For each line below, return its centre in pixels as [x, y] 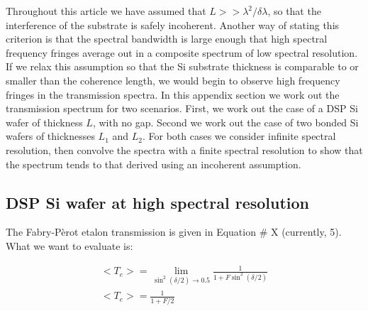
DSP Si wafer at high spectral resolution [157, 202]
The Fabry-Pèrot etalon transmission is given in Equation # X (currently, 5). [174, 232]
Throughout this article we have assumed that [106, 11]
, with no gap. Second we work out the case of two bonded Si [225, 122]
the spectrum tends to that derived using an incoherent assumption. [154, 164]
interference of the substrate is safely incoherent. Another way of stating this [173, 24]
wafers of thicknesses [50, 136]
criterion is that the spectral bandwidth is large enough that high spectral [167, 39]
